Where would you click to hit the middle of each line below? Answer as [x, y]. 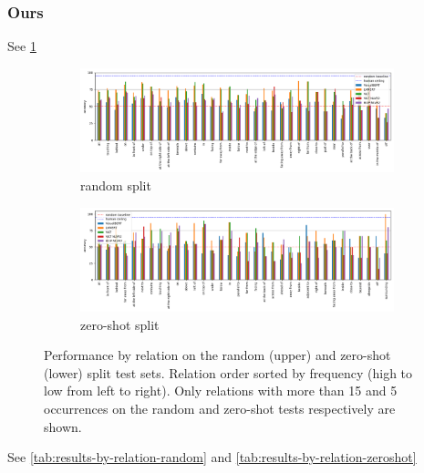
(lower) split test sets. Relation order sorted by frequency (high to [228, 372]
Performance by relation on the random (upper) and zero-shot [217, 355]
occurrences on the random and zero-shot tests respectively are [220, 409]
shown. [63, 426]
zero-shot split [120, 324]
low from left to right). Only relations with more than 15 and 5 [221, 391]
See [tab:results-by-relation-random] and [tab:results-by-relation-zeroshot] [212, 457]
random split [116, 185]
